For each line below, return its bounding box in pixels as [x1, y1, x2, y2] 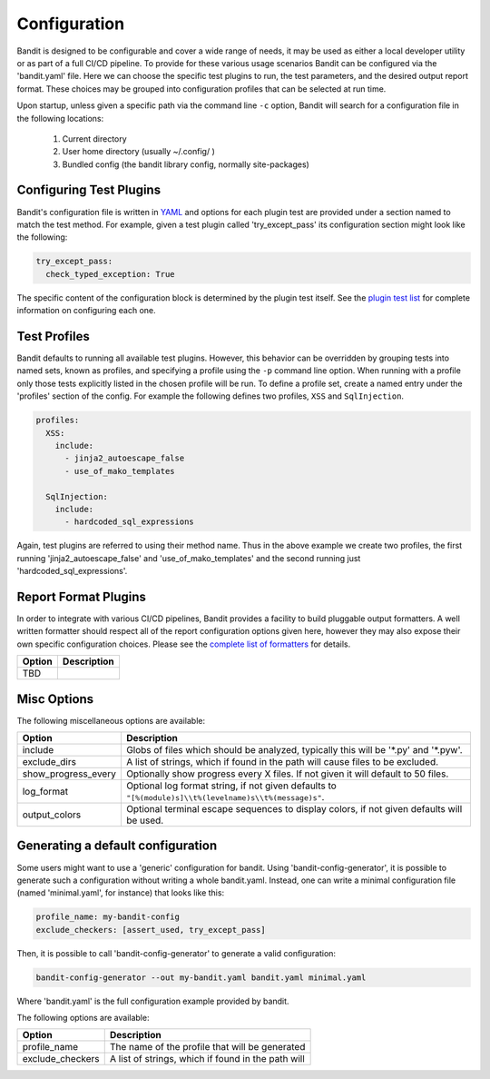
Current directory [62, 133, 127, 144]
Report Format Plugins [16, 589, 147, 604]
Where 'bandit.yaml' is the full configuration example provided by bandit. [16, 995, 289, 1006]
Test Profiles [16, 328, 91, 344]
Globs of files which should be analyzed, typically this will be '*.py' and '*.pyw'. [125, 744, 463, 757]
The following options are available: [16, 1013, 150, 1024]
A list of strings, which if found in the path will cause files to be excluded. [125, 756, 439, 768]
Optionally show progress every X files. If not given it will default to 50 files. [125, 767, 449, 780]
